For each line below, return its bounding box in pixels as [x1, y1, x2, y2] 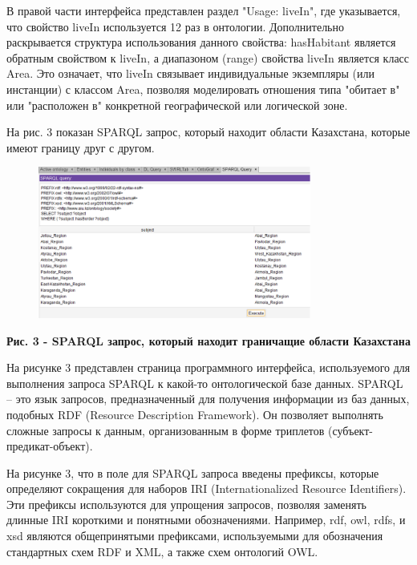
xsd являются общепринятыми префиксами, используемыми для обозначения [6, 527, 383, 544]
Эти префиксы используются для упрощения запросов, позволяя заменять [6, 495, 366, 512]
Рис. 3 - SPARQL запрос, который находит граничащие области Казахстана [6, 332, 411, 349]
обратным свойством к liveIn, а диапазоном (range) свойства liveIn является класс [6, 49, 410, 66]
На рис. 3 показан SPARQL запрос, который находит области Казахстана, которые [6, 123, 411, 140]
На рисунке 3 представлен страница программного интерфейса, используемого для [6, 359, 411, 376]
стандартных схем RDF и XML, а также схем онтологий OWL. [6, 543, 318, 559]
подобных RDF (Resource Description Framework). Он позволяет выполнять [6, 406, 383, 422]
